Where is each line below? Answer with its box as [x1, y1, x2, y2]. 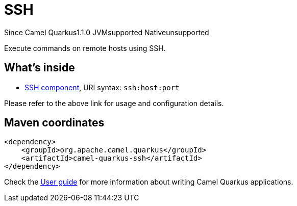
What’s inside [4, 61, 75, 74]
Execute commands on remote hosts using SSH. [4, 43, 166, 53]
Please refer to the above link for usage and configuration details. [4, 98, 224, 108]
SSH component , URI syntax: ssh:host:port [24, 83, 180, 92]
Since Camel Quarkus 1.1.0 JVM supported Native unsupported [4, 28, 209, 37]
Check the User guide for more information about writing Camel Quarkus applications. [4, 177, 293, 187]
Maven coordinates [4, 116, 105, 130]
